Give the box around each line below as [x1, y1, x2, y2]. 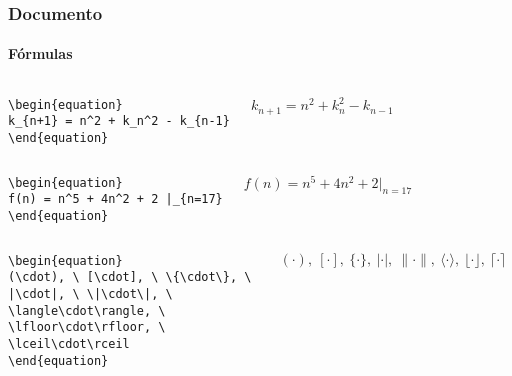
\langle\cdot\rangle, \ [8, 303, 166, 318]
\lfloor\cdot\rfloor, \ [8, 320, 166, 335]
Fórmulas [8, 43, 73, 64]
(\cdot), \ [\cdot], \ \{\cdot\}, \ [8, 270, 252, 285]
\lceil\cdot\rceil [8, 336, 130, 351]
